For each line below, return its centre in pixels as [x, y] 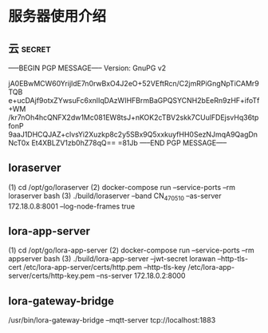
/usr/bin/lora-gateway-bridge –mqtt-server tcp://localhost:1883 [112, 320]
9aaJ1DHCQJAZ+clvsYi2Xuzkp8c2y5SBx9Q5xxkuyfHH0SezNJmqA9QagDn [133, 134]
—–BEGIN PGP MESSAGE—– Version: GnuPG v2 [87, 68]
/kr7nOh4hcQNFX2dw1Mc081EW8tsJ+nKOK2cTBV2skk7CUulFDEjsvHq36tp [134, 117]
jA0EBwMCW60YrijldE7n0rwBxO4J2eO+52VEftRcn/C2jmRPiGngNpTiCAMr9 [134, 83]
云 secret [30, 48]
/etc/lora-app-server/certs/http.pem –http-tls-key [105, 268]
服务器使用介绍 [57, 16]
